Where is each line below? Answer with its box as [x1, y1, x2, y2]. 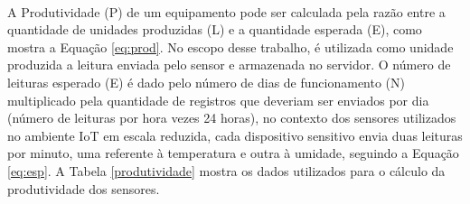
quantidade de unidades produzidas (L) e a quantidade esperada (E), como [7, 20, 422, 39]
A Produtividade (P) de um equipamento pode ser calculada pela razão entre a [7, 2, 446, 21]
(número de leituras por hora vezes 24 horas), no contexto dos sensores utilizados [7, 108, 456, 127]
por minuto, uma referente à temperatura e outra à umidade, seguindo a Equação [7, 144, 459, 162]
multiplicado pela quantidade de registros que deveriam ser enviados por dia [7, 90, 429, 109]
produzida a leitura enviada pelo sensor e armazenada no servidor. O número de [7, 55, 451, 74]
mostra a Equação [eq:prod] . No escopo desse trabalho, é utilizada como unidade [7, 37, 454, 56]
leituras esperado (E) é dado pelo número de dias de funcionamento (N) [7, 72, 405, 91]
